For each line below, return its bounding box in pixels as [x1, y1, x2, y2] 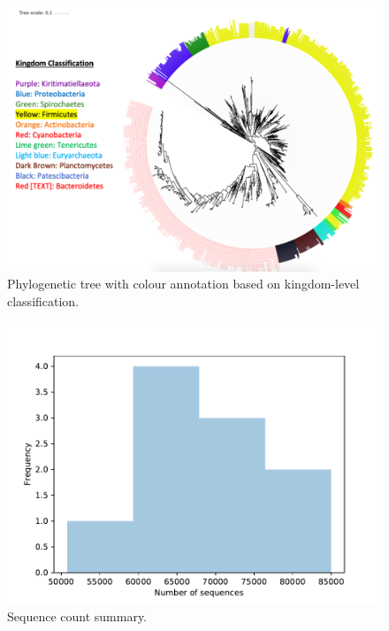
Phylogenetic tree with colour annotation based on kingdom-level [7, 274, 360, 293]
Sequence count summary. [7, 606, 148, 625]
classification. [7, 291, 80, 310]
